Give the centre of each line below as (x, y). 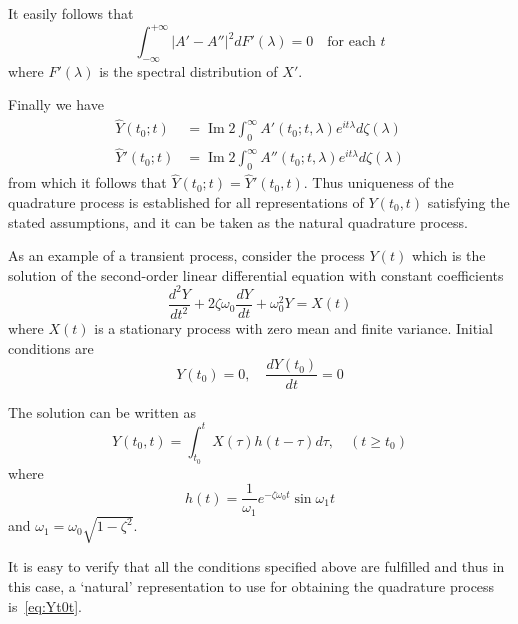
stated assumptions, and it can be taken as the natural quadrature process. (238, 221)
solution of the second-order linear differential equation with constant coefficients (256, 274)
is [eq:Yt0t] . (45, 605)
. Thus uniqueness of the (378, 182)
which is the (448, 255)
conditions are (51, 347)
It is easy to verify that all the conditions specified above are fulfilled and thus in (256, 566)
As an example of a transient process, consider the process (186, 255)
